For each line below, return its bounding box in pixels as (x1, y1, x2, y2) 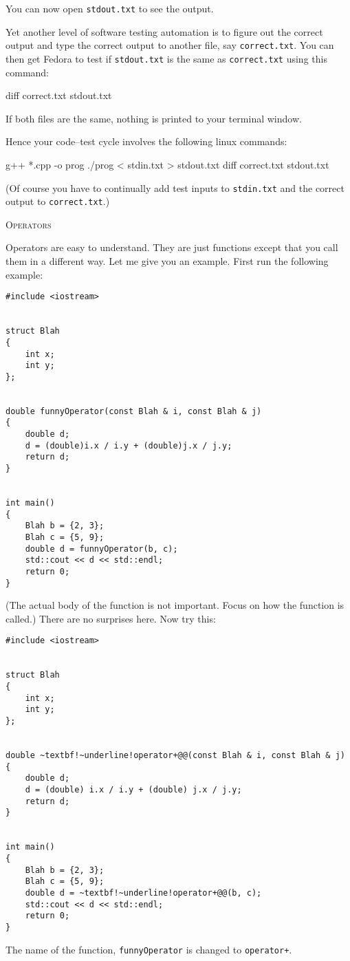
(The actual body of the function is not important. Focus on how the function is (6, 598, 344, 612)
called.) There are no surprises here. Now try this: (6, 611, 216, 625)
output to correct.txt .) (6, 194, 110, 208)
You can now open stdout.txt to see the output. (6, 1, 214, 15)
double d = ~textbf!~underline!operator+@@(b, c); (25, 887, 262, 898)
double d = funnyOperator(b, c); (25, 543, 178, 554)
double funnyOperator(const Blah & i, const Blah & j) (6, 406, 262, 416)
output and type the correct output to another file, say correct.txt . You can (6, 38, 334, 52)
